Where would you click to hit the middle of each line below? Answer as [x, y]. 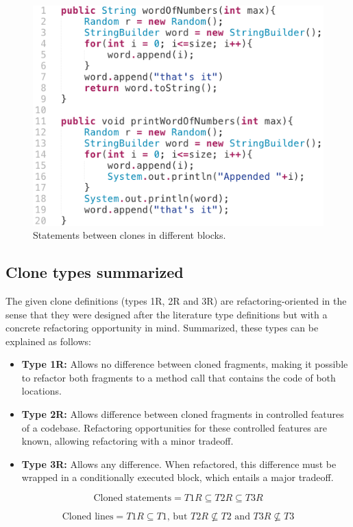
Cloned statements [133, 499]
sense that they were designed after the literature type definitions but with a [167, 314]
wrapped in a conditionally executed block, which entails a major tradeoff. [178, 477]
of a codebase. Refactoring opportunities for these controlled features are [174, 427]
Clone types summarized [95, 272]
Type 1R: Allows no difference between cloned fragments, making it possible [185, 364]
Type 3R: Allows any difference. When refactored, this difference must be [179, 464]
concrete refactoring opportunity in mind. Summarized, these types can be [162, 328]
